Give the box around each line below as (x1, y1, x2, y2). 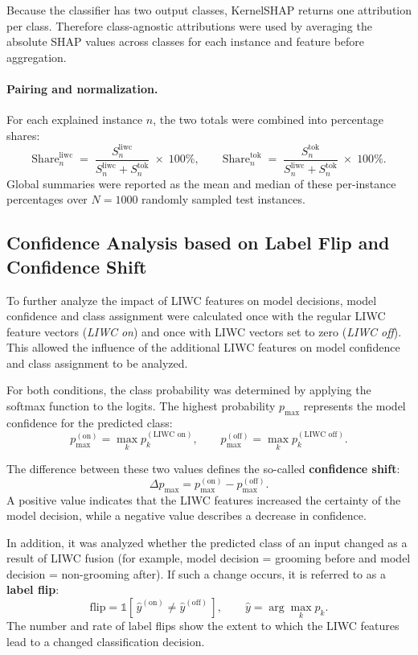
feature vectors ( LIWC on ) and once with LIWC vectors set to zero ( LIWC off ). (6, 323, 402, 340)
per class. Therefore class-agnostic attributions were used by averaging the (6, 17, 372, 34)
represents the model (303, 398, 406, 414)
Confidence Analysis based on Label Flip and (6, 230, 390, 255)
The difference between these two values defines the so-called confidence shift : (6, 460, 400, 477)
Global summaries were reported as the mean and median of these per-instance (6, 175, 396, 192)
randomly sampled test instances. (141, 191, 305, 208)
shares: (6, 126, 40, 143)
